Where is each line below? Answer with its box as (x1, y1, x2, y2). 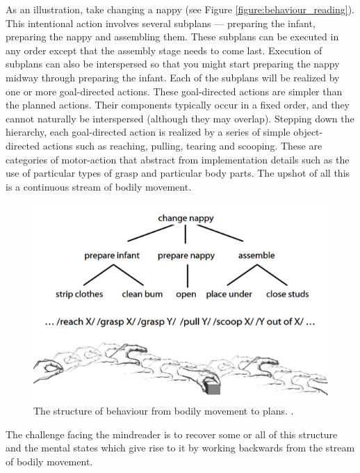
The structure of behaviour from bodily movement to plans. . (33, 403, 294, 418)
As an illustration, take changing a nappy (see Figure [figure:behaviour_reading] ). (6, 2, 354, 16)
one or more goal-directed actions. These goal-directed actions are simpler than (6, 83, 343, 98)
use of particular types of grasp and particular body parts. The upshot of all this (6, 166, 350, 180)
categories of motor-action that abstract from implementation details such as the (6, 152, 350, 166)
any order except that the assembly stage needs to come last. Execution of (6, 42, 322, 57)
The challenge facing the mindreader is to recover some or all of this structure (6, 426, 338, 441)
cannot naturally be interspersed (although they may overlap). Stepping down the (6, 111, 354, 125)
